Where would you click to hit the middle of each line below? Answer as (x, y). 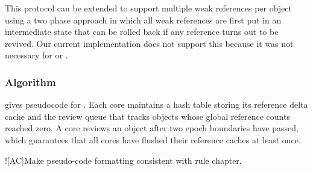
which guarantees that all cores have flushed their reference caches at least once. (153, 139)
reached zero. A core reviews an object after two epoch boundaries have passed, (152, 128)
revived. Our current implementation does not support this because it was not (149, 43)
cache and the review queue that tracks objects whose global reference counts (147, 116)
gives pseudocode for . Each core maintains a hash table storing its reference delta (156, 104)
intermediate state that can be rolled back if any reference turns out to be (142, 32)
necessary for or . (36, 55)
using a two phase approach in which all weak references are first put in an (143, 20)
